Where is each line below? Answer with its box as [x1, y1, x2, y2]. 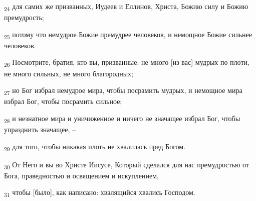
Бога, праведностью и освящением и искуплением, [4, 170, 159, 180]
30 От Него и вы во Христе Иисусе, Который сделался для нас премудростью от [4, 159, 249, 171]
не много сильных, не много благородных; [4, 68, 133, 78]
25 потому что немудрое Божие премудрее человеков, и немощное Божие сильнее [4, 29, 252, 41]
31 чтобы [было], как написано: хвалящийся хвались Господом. [4, 187, 195, 199]
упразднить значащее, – [4, 124, 76, 134]
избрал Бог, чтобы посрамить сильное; [4, 96, 122, 107]
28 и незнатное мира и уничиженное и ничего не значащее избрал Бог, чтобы [4, 113, 240, 125]
